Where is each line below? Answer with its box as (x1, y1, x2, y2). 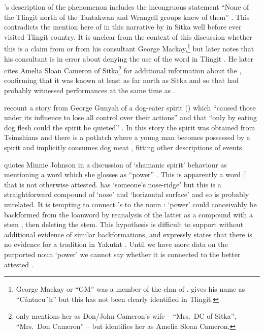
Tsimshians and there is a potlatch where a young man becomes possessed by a (4, 132, 250, 143)
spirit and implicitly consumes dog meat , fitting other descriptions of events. (4, 142, 244, 153)
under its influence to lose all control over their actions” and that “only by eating (4, 112, 257, 123)
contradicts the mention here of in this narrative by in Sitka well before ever (4, 21, 242, 32)
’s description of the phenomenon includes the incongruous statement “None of (4, 2, 249, 12)
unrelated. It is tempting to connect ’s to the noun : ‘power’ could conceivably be (4, 199, 257, 209)
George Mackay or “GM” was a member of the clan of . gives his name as (16, 284, 245, 294)
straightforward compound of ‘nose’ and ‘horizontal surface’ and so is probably (4, 189, 249, 200)
